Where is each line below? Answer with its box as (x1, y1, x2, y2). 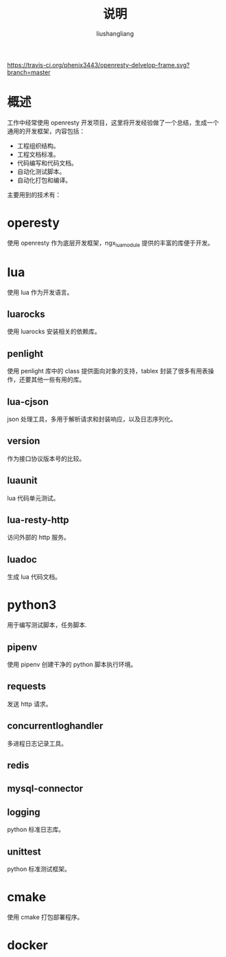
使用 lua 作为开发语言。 (7, 288, 73, 296)
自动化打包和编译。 (16, 176, 72, 184)
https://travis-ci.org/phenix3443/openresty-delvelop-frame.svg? (7, 60, 190, 69)
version (7, 435, 40, 447)
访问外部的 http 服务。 (7, 533, 70, 542)
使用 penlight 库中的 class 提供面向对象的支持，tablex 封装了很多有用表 (7, 367, 208, 375)
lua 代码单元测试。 (7, 494, 60, 502)
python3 (7, 597, 57, 613)
